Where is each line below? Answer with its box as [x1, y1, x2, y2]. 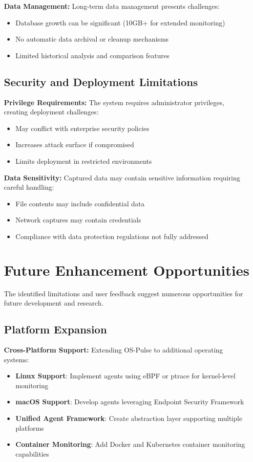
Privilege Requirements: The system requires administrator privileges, [4, 97, 225, 107]
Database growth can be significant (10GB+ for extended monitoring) [15, 17, 225, 27]
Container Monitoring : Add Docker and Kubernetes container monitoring [15, 439, 245, 449]
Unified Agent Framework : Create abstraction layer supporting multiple [15, 413, 242, 423]
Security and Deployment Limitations [4, 74, 198, 89]
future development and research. [4, 298, 104, 308]
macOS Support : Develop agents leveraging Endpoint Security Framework [15, 396, 244, 407]
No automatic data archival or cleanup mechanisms [15, 34, 169, 44]
